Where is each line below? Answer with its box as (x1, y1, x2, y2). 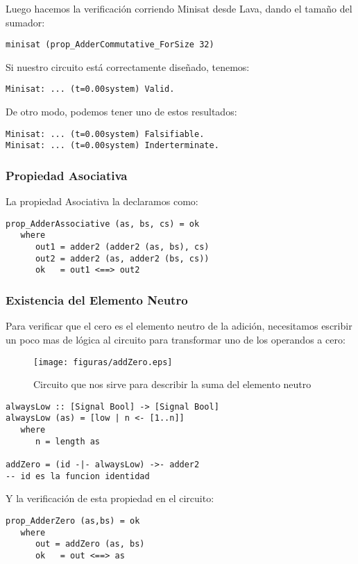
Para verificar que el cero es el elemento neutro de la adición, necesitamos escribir (6, 319, 352, 333)
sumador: (6, 15, 45, 29)
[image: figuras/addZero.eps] (33, 357, 173, 367)
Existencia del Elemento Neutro (6, 291, 188, 309)
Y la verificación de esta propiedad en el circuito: (6, 491, 214, 506)
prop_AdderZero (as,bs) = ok (6, 515, 140, 526)
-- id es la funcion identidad (6, 471, 150, 481)
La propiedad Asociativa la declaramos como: (6, 194, 198, 209)
